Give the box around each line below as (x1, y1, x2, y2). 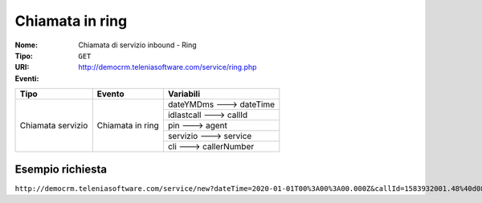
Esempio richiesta (14, 162, 108, 176)
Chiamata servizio (19, 120, 88, 132)
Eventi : (14, 73, 39, 83)
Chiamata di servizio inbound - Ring (78, 40, 197, 50)
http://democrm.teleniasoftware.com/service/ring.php (78, 63, 257, 72)
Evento (96, 88, 125, 99)
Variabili (167, 88, 201, 99)
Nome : (14, 40, 39, 50)
